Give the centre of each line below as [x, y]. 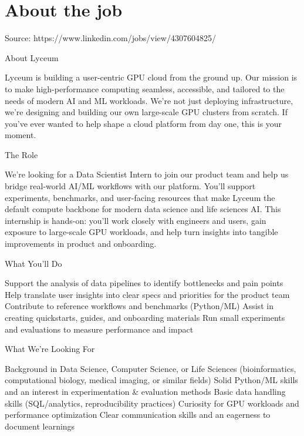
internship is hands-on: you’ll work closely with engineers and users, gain [136, 220]
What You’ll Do [33, 263]
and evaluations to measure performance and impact [99, 329]
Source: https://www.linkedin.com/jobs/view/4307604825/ [110, 38]
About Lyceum [32, 57]
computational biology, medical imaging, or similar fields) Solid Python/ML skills [151, 380]
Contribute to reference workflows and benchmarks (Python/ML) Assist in [139, 306]
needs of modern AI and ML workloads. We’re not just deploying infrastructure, [149, 100]
